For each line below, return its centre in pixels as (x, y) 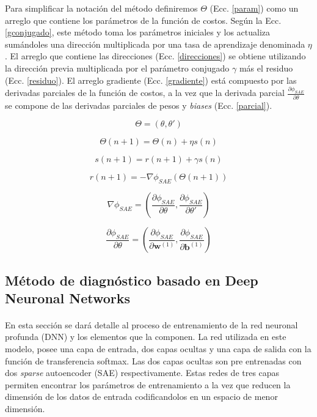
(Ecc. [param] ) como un (254, 8)
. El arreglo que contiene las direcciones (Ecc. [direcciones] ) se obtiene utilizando (155, 56)
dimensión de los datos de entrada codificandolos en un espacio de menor (141, 397)
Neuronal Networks (68, 297)
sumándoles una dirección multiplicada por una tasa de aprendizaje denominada (155, 44)
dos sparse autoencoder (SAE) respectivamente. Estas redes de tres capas (142, 373)
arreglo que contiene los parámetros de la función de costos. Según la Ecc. (143, 20)
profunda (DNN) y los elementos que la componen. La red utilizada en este (146, 337)
